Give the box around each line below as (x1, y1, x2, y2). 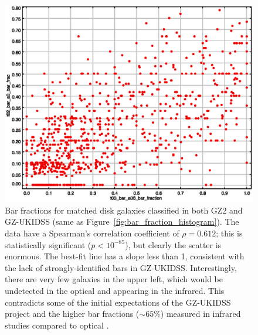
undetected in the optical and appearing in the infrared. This (5, 284, 225, 296)
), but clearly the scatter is (125, 238, 222, 251)
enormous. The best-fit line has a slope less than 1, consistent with (5, 250, 245, 262)
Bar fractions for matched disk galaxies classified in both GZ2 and (5, 204, 243, 216)
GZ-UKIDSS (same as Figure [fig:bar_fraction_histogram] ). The (5, 215, 239, 228)
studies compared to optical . (5, 319, 109, 331)
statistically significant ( (5, 238, 91, 251)
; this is (216, 227, 243, 239)
